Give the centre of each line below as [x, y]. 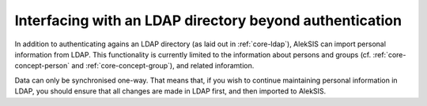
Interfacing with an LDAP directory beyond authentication [208, 20]
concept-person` [42, 66]
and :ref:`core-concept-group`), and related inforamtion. [163, 66]
